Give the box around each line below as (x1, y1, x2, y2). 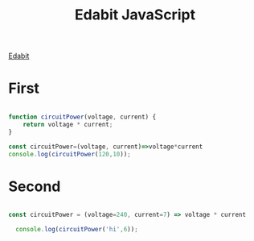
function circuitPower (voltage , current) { (8, 113, 157, 122)
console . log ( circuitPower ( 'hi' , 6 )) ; (15, 226, 138, 234)
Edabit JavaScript (75, 6, 195, 24)
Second (8, 177, 61, 195)
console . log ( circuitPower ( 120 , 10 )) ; (8, 150, 131, 158)
